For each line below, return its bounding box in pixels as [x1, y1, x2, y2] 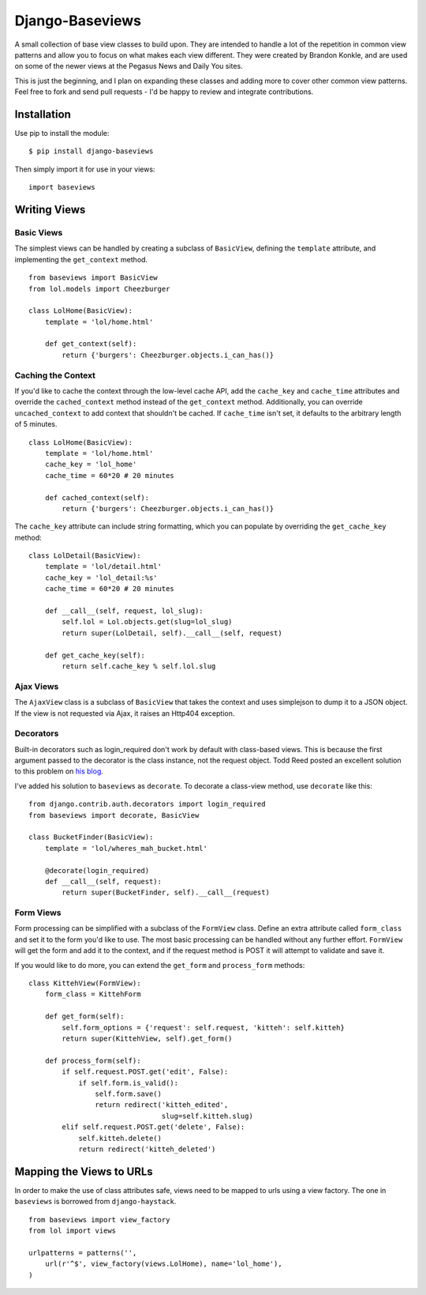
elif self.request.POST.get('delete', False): [62, 1123, 245, 1131]
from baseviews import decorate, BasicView [28, 811, 200, 819]
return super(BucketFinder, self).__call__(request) [62, 888, 270, 897]
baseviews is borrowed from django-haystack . [14, 1197, 177, 1207]
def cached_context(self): [44, 493, 150, 502]
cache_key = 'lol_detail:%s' [44, 573, 158, 582]
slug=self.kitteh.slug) [161, 1111, 254, 1120]
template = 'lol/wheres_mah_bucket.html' [44, 844, 208, 853]
